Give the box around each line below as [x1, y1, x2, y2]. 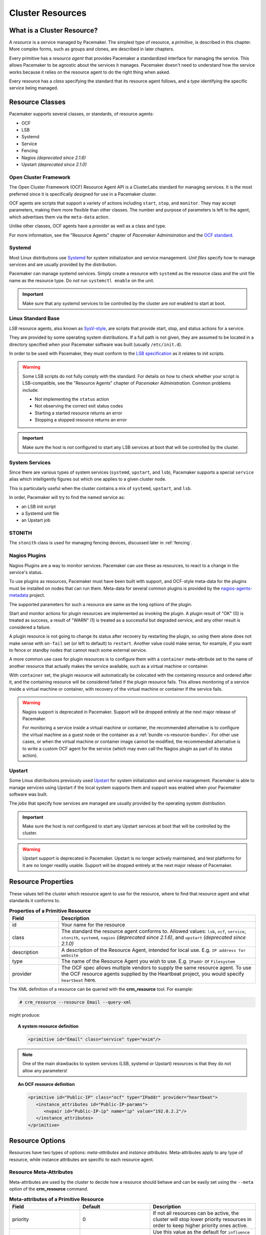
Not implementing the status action [34, 396, 109, 402]
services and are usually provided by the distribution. [9, 262, 117, 268]
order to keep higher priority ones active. [153, 1222, 248, 1229]
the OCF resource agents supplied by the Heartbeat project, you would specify [61, 970, 244, 977]
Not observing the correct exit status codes [34, 403, 123, 409]
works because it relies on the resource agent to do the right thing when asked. [9, 69, 170, 75]
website [61, 952, 79, 958]
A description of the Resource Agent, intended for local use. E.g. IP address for [61, 947, 246, 953]
